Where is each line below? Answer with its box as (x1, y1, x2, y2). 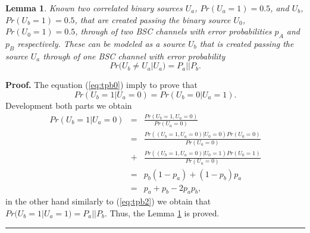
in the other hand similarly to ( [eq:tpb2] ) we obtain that (5, 195, 211, 207)
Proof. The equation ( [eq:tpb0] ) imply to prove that (5, 78, 198, 91)
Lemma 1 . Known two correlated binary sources (5, 2, 183, 14)
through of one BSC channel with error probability (43, 49, 226, 62)
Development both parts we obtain (5, 99, 132, 111)
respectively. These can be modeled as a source (17, 37, 186, 49)
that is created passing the (199, 37, 294, 49)
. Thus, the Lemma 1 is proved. (104, 206, 220, 219)
